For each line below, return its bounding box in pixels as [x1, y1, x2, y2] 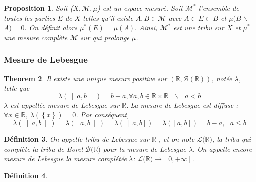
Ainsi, [139, 22, 158, 33]
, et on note [158, 133, 195, 144]
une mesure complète [4, 32, 68, 42]
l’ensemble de [198, 3, 239, 13]
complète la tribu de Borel [4, 143, 83, 154]
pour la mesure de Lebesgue [103, 143, 186, 154]
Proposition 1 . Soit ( [4, 3, 73, 13]
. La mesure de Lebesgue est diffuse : [126, 99, 238, 110]
